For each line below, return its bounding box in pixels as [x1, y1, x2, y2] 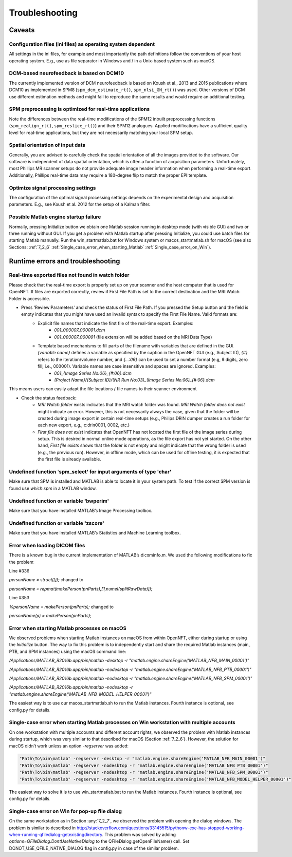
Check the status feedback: [21, 395, 77, 400]
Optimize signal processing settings [9, 184, 96, 191]
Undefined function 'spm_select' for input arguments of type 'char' [9, 468, 172, 475]
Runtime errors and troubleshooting [9, 257, 120, 265]
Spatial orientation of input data [9, 142, 86, 149]
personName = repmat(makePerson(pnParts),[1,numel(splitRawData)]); [9, 586, 153, 591]
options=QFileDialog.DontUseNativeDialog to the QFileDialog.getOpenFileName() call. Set [9, 838, 190, 844]
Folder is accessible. [9, 295, 51, 302]
